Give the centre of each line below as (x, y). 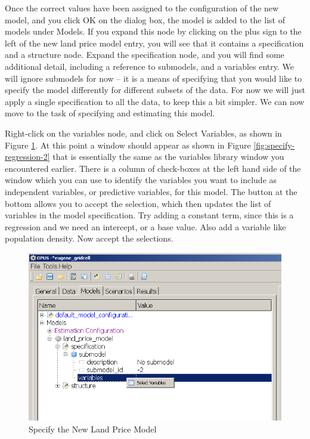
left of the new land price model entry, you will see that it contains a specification (154, 43)
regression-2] (27, 157)
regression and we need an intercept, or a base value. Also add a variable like (145, 226)
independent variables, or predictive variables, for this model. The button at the (151, 191)
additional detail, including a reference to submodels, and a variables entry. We (149, 66)
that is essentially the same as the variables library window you (168, 157)
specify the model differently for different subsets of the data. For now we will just (155, 90)
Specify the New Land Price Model (93, 429)
